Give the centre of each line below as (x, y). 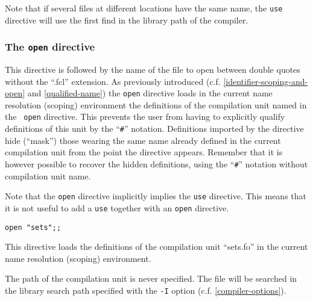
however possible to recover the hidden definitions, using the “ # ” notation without (156, 163)
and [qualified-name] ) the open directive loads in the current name (150, 93)
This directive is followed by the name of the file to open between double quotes (153, 70)
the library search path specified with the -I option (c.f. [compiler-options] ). (146, 290)
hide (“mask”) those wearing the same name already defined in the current (143, 140)
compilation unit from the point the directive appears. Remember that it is (144, 152)
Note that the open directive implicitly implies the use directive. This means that (156, 196)
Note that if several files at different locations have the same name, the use (144, 8)
